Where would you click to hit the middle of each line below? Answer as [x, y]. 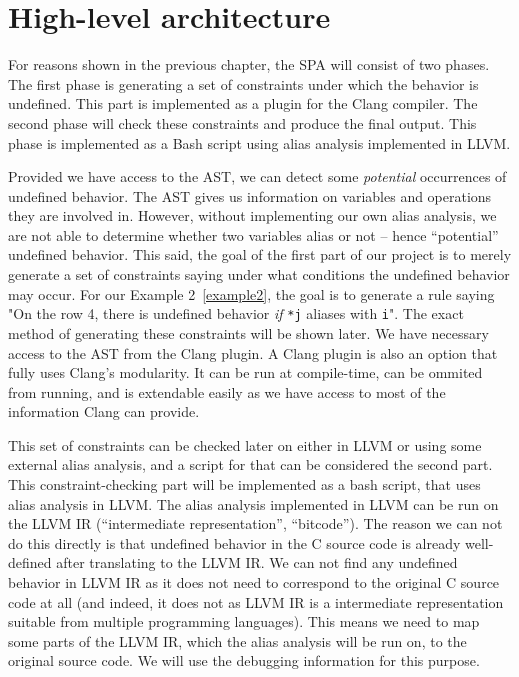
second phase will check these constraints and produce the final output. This [242, 122]
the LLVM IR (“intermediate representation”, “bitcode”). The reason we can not [255, 523]
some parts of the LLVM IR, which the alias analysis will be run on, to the [237, 640]
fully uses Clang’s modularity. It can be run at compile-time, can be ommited [245, 372]
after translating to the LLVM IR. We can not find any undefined [257, 562]
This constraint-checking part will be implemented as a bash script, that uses [244, 484]
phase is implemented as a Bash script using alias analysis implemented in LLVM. [259, 142]
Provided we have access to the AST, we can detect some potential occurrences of [257, 176]
